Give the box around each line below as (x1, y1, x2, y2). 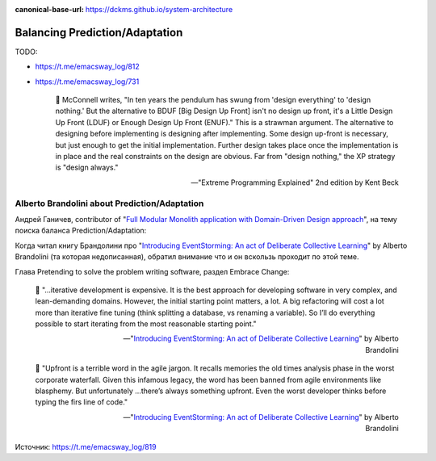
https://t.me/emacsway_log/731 (35, 77, 140, 86)
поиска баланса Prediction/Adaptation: (15, 226, 147, 236)
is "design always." (55, 162, 119, 173)
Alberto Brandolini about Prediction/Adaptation (15, 198, 204, 209)
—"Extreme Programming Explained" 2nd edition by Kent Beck (191, 178, 399, 187)
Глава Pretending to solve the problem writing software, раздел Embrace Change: (15, 266, 290, 276)
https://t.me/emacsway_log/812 (35, 61, 140, 72)
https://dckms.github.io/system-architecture (85, 5, 233, 14)
